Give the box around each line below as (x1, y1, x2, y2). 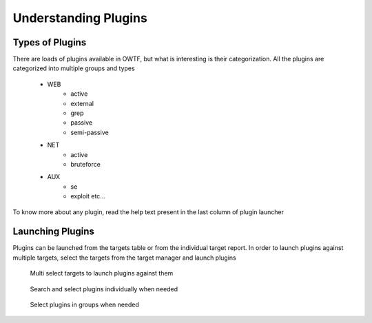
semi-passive (70, 128, 110, 136)
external (70, 99, 94, 107)
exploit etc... (70, 192, 106, 200)
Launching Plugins (12, 226, 94, 238)
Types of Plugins (12, 37, 87, 48)
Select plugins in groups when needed (30, 300, 139, 309)
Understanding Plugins (12, 10, 147, 25)
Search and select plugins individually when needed (30, 284, 178, 293)
